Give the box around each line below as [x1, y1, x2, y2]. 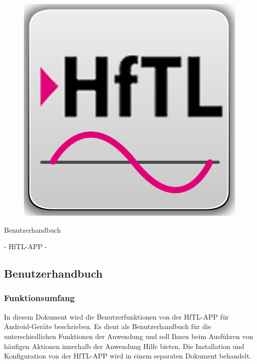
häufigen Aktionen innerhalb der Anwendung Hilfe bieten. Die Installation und [4, 341, 245, 351]
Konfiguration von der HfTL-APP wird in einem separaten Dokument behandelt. [4, 351, 252, 361]
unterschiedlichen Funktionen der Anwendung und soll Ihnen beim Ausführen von [4, 331, 253, 341]
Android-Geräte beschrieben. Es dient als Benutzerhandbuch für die [4, 321, 211, 332]
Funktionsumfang [4, 292, 75, 304]
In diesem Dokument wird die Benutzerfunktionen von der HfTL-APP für [4, 311, 229, 322]
